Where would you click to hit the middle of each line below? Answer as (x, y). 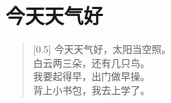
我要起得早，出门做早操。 (91, 76)
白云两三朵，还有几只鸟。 (91, 62)
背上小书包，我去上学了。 (91, 89)
